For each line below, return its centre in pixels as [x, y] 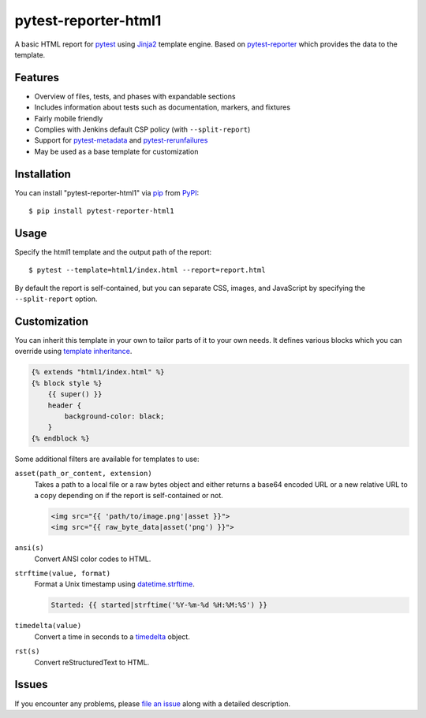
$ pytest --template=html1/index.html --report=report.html [147, 270]
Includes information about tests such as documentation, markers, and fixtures [163, 107]
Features [37, 78]
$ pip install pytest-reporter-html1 [102, 211]
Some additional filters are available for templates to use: [107, 459]
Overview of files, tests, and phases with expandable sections [135, 96]
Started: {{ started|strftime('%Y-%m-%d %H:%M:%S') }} [159, 605]
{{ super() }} [75, 394]
